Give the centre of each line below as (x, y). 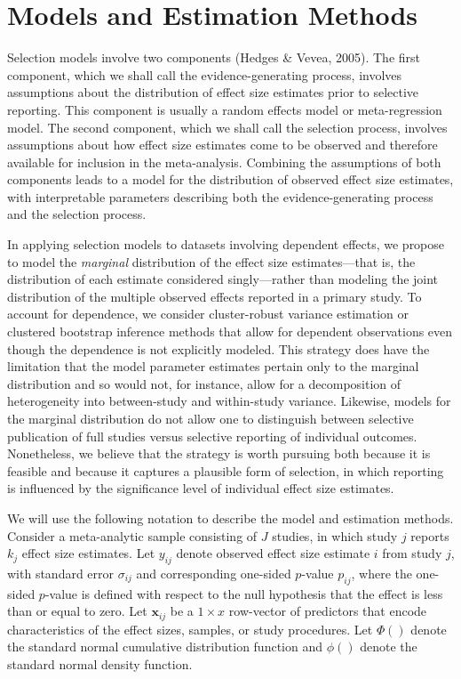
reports (430, 535)
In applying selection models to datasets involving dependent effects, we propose (226, 244)
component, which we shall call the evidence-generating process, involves (205, 74)
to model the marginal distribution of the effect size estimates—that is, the (211, 261)
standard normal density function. (100, 663)
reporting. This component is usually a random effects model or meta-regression (225, 109)
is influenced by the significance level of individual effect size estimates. (201, 488)
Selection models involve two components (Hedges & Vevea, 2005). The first (214, 57)
